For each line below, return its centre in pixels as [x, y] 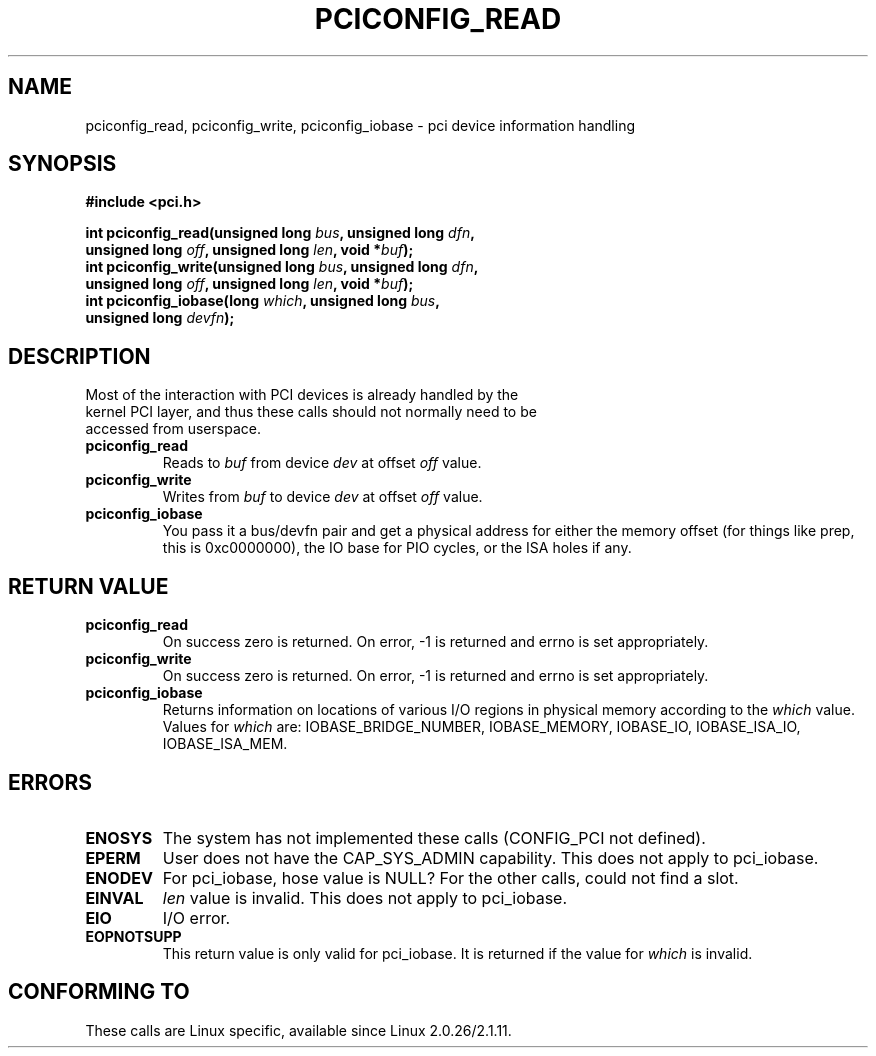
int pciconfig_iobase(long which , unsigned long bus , [262, 301]
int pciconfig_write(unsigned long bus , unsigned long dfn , [282, 267]
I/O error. [196, 917]
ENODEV [119, 877]
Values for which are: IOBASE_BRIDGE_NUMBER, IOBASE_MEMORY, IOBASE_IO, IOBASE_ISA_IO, [481, 727]
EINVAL [114, 897]
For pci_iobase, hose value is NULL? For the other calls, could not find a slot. [450, 877]
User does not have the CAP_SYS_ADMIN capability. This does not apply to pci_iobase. [490, 857]
